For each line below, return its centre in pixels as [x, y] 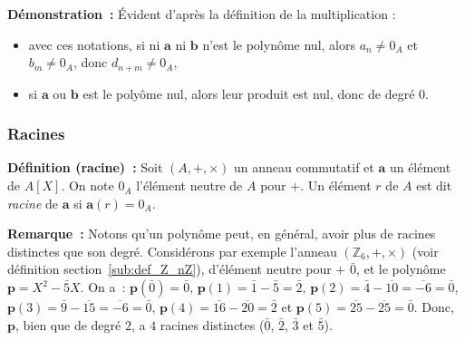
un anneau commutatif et [304, 167]
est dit [434, 185]
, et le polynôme [401, 269]
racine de [33, 203]
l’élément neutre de [189, 185]
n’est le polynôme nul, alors [279, 44]
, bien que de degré [68, 324]
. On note [87, 185]
